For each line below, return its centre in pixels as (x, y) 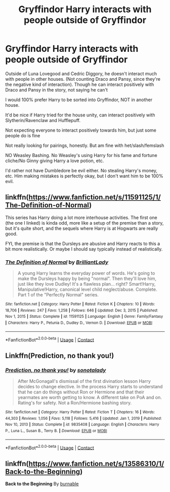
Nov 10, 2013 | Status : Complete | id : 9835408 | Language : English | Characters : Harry (82, 425)
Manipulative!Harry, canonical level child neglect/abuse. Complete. (87, 289)
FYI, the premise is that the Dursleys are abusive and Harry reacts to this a (83, 243)
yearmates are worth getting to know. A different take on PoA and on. (90, 397)
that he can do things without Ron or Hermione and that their (81, 392)
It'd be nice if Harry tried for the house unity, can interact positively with (80, 115)
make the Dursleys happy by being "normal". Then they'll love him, (87, 279)
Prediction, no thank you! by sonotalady (56, 370)
